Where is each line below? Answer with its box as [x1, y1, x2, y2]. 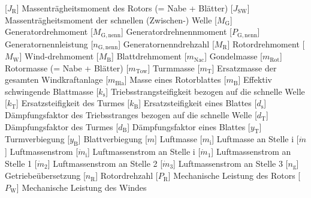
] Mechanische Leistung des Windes [16, 181, 147, 193]
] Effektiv [238, 73, 273, 86]
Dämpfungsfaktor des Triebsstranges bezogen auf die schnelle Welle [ [5, 109, 257, 121]
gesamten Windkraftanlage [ [5, 73, 108, 86]
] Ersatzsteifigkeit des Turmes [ [16, 97, 130, 109]
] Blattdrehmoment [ [111, 50, 187, 62]
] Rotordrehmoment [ [227, 37, 305, 50]
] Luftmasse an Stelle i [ [212, 133, 299, 145]
